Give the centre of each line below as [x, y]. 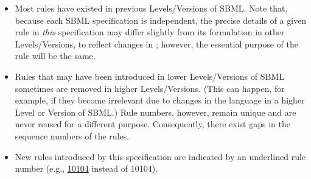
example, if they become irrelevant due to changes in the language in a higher [160, 100]
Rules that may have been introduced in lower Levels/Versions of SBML [149, 76]
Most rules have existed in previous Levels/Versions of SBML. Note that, [151, 8]
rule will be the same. [55, 56]
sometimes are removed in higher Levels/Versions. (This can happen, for [150, 88]
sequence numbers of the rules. [72, 135]
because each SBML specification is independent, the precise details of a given [161, 20]
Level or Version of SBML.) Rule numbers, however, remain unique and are [155, 112]
